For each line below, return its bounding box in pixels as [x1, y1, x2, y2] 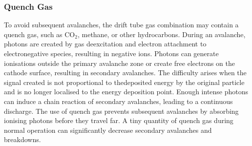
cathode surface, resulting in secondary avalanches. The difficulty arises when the [4, 67, 247, 78]
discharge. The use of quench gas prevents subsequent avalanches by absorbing [4, 105, 239, 116]
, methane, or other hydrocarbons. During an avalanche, [77, 29, 246, 39]
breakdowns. [4, 134, 41, 145]
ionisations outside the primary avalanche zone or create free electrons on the [4, 58, 235, 68]
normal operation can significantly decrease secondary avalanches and [4, 125, 212, 135]
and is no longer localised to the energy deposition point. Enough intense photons [4, 86, 249, 97]
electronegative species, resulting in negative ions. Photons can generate [4, 48, 219, 58]
